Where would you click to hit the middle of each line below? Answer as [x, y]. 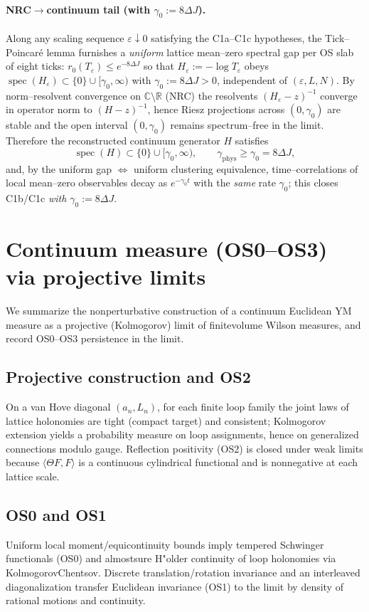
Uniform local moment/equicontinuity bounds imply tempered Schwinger [165, 544]
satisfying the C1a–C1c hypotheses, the [236, 38]
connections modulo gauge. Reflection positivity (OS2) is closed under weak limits [184, 448]
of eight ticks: [35, 66]
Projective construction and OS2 [128, 377]
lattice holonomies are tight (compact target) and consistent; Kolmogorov [166, 420]
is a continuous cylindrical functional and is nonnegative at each [218, 462]
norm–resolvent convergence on [73, 95]
